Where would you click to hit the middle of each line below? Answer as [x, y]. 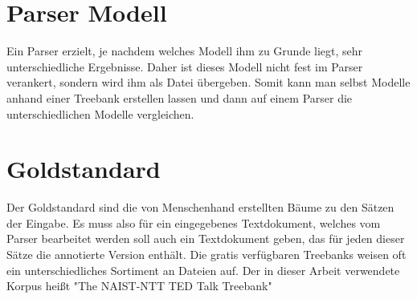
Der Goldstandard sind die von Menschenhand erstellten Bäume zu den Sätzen [200, 207]
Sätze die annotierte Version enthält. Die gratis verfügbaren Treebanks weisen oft [206, 254]
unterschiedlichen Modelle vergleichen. [100, 113]
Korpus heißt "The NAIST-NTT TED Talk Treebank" [139, 286]
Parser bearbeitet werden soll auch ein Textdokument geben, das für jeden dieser [206, 238]
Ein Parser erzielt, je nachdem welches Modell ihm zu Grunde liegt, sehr [185, 51]
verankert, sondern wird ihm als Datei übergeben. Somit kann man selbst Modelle [208, 82]
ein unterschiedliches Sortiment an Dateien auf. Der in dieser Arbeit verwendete [203, 270]
